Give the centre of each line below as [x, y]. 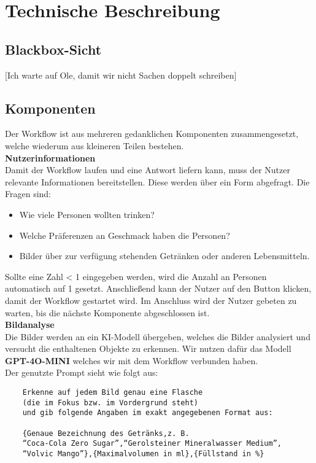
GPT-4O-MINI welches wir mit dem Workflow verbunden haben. [132, 360]
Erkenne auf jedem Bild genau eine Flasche [113, 393]
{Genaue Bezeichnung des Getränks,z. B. [106, 433]
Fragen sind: [28, 194]
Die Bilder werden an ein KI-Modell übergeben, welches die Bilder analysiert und [158, 336]
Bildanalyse [30, 325]
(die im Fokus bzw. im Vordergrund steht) [110, 403]
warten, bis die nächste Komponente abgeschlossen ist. [107, 312]
